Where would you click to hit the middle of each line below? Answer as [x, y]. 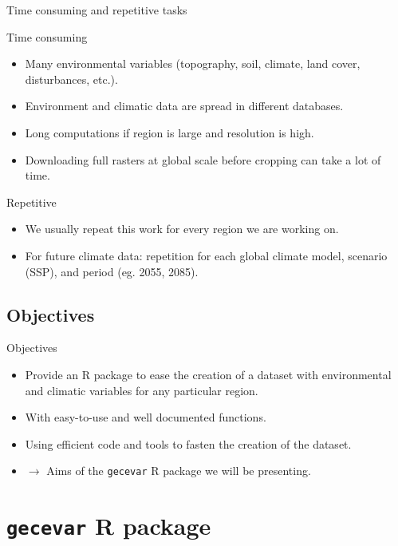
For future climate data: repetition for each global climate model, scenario [206, 255]
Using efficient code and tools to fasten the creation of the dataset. [188, 443]
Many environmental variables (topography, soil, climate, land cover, [193, 63]
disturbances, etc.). [71, 79]
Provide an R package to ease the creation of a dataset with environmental [208, 374]
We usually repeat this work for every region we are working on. [182, 229]
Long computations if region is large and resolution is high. [169, 132]
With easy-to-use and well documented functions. [146, 417]
